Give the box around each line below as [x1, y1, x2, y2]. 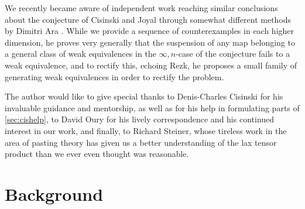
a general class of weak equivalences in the [5, 47, 156, 60]
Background [5, 181, 104, 205]
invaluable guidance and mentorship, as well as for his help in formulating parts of [5, 101, 300, 114]
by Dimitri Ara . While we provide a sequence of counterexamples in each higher [5, 25, 294, 37]
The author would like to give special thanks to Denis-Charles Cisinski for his [5, 90, 283, 102]
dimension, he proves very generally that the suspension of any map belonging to [5, 36, 295, 48]
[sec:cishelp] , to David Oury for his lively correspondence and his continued [5, 113, 275, 125]
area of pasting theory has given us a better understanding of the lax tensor [5, 136, 277, 148]
